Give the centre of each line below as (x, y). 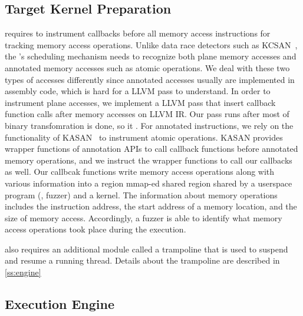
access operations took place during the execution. (95, 229)
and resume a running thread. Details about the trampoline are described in (142, 260)
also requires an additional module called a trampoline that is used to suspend (146, 249)
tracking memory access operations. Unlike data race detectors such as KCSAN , (151, 44)
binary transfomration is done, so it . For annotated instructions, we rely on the (149, 125)
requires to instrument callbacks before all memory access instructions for (138, 33)
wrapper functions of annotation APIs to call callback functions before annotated (151, 149)
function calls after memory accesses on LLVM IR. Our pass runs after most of (147, 114)
